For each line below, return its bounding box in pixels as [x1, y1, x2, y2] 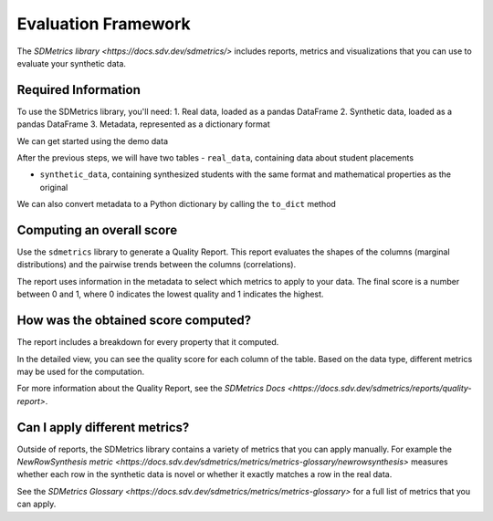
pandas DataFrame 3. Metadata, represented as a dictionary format [16, 119, 270, 130]
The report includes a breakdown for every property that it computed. [16, 337, 279, 348]
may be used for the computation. [16, 366, 145, 377]
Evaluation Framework [16, 14, 191, 34]
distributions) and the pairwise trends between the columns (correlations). [16, 259, 297, 270]
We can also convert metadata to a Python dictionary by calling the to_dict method [16, 199, 337, 210]
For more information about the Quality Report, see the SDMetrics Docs [16, 383, 286, 394]
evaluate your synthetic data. [16, 57, 127, 68]
